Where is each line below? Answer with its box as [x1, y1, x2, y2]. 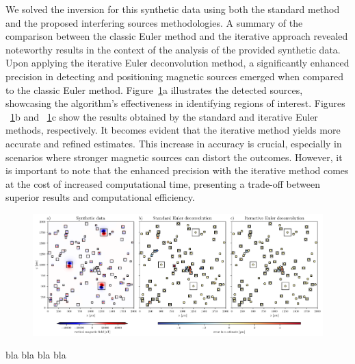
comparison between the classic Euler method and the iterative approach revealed [5, 29, 348, 43]
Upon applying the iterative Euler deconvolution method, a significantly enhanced [5, 56, 350, 70]
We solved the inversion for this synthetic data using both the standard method [5, 2, 340, 16]
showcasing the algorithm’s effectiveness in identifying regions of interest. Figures [5, 96, 345, 110]
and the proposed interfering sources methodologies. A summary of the [5, 15, 303, 29]
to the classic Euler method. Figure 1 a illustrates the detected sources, [5, 82, 303, 97]
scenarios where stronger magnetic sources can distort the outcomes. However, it [5, 149, 343, 164]
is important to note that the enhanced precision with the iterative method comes [5, 163, 349, 178]
